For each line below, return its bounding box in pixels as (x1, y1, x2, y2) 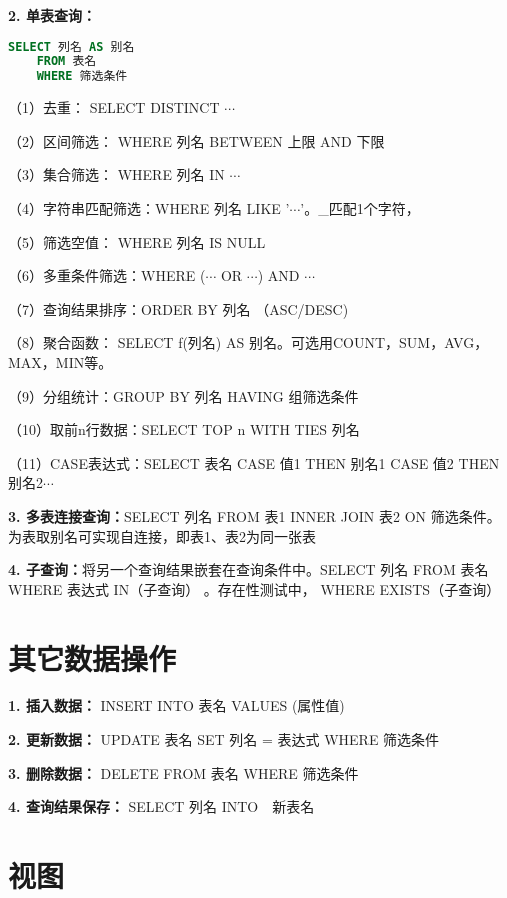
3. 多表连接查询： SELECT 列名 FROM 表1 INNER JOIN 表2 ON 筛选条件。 (8, 505, 501, 526)
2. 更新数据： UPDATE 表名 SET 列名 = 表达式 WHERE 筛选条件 (8, 729, 440, 750)
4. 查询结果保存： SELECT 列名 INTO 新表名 (8, 796, 315, 817)
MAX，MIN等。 (8, 351, 113, 372)
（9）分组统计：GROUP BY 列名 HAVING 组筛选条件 (8, 385, 359, 406)
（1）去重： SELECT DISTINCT (8, 97, 220, 118)
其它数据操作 (8, 637, 177, 678)
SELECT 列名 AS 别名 (8, 39, 135, 54)
